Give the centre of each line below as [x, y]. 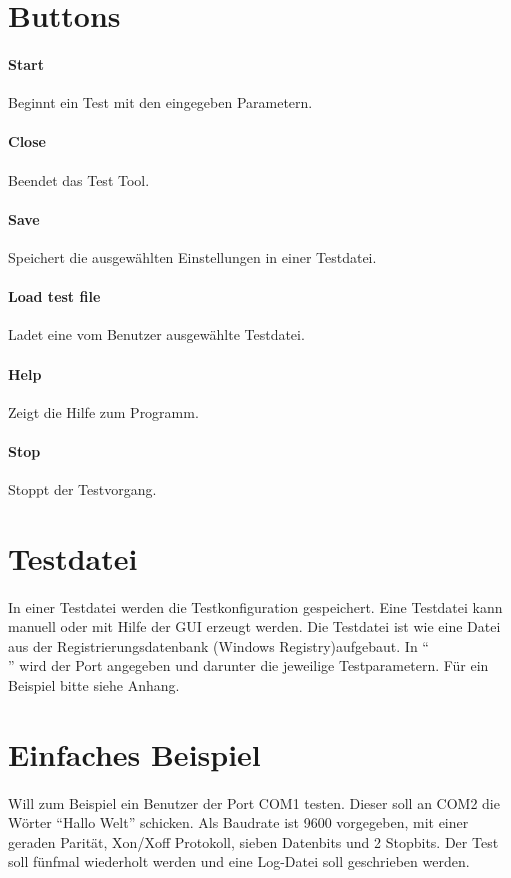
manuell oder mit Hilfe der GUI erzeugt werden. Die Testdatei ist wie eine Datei [254, 626]
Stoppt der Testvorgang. [82, 489]
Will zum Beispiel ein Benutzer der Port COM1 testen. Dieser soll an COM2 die [254, 802]
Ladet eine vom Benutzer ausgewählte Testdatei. [156, 334]
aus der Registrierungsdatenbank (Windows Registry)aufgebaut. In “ [218, 645]
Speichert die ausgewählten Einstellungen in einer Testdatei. [192, 256]
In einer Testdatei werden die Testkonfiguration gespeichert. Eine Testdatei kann [255, 606]
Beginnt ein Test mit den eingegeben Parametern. [160, 102]
